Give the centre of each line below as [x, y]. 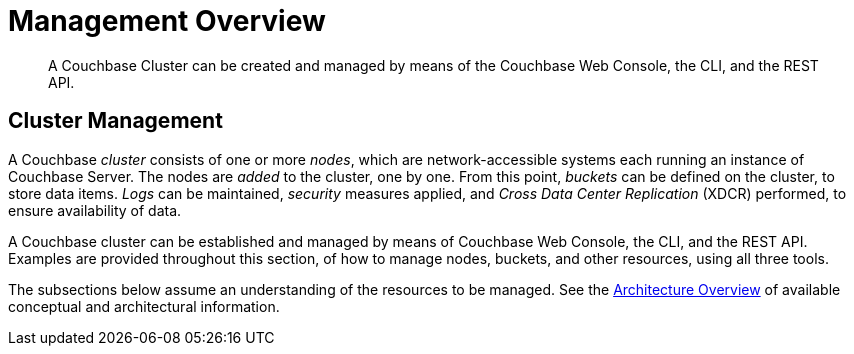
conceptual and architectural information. [144, 306]
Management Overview [167, 21]
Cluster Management [115, 121]
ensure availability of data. [95, 210]
